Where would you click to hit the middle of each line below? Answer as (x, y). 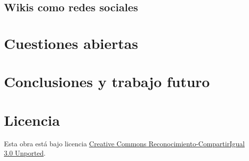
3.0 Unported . (25, 153)
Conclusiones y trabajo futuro (107, 81)
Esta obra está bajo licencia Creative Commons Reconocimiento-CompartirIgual (124, 143)
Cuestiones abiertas (71, 43)
